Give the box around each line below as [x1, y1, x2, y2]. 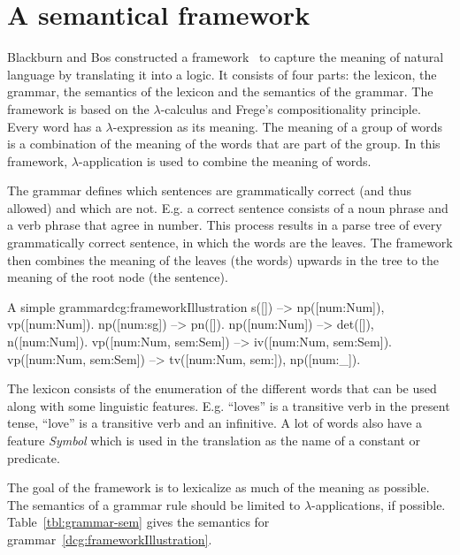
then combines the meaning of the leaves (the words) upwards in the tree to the [7, 250, 440, 269]
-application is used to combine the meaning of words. [78, 151, 372, 170]
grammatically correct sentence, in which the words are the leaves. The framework [7, 233, 453, 252]
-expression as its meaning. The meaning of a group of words [112, 117, 443, 135]
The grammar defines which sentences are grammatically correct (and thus [7, 181, 412, 200]
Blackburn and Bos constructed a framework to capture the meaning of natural [7, 48, 444, 66]
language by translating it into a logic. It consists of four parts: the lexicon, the [7, 65, 437, 83]
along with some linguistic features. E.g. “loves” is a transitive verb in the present [7, 396, 450, 414]
